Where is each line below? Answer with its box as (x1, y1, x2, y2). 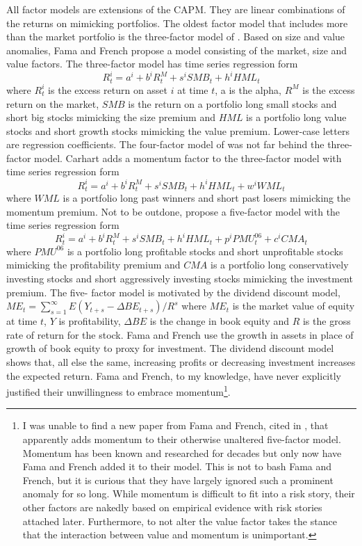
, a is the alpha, (215, 82, 282, 97)
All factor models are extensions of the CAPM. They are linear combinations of (6, 2, 345, 16)
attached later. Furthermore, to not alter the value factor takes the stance (22, 513, 337, 528)
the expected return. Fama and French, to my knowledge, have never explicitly (6, 368, 341, 383)
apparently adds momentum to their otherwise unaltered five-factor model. (22, 431, 341, 446)
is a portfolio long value (246, 110, 347, 125)
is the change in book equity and (149, 314, 289, 328)
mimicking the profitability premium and (6, 257, 181, 272)
